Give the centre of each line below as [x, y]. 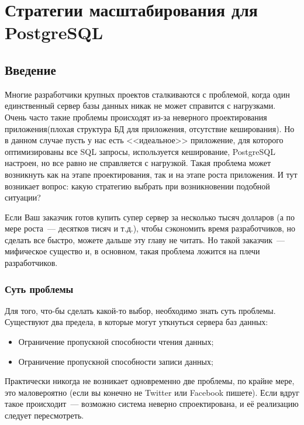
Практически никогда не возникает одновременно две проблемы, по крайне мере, [150, 381]
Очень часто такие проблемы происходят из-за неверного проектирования [136, 117]
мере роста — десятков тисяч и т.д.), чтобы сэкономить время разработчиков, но [150, 228]
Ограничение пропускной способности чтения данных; [116, 342]
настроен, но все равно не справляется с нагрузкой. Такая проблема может [138, 163]
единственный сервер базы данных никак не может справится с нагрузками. [140, 106]
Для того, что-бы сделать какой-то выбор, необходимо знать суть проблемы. [140, 310]
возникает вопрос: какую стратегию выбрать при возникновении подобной [137, 186]
